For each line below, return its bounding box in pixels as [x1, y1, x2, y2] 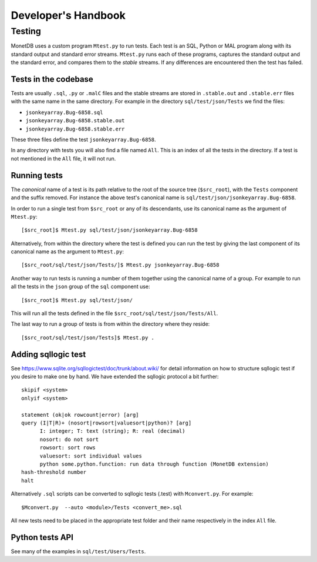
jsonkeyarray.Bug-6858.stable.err [25, 125, 125, 132]
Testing [11, 26, 41, 36]
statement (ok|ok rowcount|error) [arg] [21, 412, 139, 418]
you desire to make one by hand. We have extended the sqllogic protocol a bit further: [11, 373, 219, 380]
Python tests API [11, 532, 73, 542]
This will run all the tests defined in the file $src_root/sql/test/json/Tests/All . [11, 310, 218, 317]
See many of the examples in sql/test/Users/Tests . [11, 547, 146, 555]
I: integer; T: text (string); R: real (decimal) [39, 428, 186, 434]
